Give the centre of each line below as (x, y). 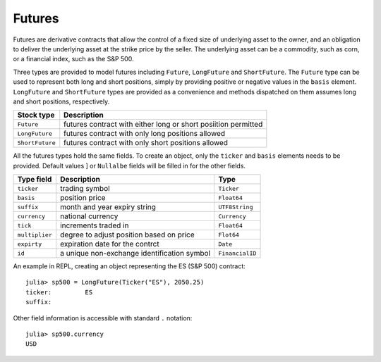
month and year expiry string (108, 207)
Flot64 (229, 235)
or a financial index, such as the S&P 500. (73, 59)
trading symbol (85, 189)
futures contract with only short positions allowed (146, 143)
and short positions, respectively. (61, 101)
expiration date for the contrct (110, 244)
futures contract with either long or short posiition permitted (163, 125)
